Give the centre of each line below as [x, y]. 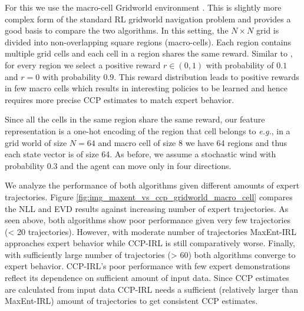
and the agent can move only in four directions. [146, 165]
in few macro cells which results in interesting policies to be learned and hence [146, 88]
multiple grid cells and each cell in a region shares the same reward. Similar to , [149, 53]
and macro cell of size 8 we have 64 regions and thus [193, 142]
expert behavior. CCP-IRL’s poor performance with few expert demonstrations [148, 266]
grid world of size [36, 142]
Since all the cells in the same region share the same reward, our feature [135, 119]
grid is [268, 30]
